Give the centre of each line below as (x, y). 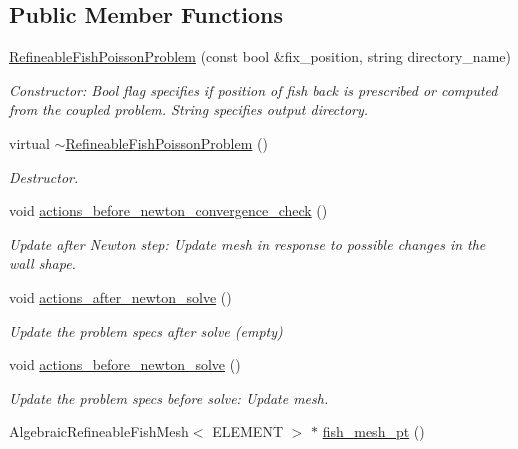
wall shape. (42, 263)
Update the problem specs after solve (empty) (146, 330)
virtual (29, 142)
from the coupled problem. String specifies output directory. (189, 109)
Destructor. (44, 176)
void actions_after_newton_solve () (120, 296)
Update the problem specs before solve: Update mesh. (169, 397)
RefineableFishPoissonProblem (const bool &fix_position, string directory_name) (260, 56)
